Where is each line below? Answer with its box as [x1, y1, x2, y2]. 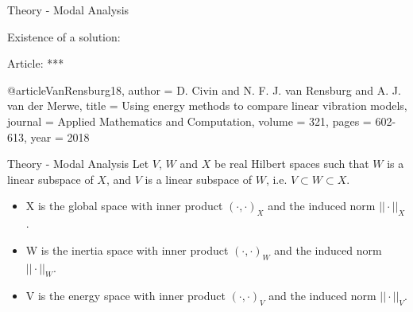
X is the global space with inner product [25, 197, 223, 214]
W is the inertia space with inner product [25, 241, 229, 258]
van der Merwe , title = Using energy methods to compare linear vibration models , [7, 97, 407, 114]
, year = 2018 [24, 128, 90, 145]
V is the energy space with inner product [25, 287, 226, 304]
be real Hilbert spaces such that [214, 155, 369, 172]
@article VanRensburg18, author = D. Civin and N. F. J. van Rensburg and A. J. [7, 81, 401, 98]
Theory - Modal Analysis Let [7, 155, 149, 172]
